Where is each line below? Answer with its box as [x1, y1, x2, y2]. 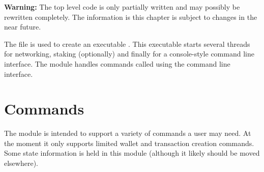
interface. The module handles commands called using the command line [4, 58, 230, 69]
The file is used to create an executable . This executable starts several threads [4, 38, 250, 49]
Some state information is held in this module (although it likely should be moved [4, 148, 260, 158]
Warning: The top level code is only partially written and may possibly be [4, 2, 240, 12]
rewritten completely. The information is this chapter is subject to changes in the [4, 11, 257, 22]
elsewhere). [4, 158, 38, 168]
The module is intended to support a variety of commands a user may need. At [4, 128, 251, 138]
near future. [4, 21, 41, 32]
